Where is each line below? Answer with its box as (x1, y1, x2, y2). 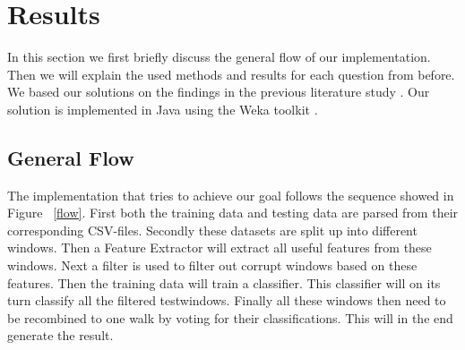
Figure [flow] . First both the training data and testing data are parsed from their (7, 203, 459, 222)
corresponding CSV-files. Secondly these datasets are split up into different (7, 220, 418, 239)
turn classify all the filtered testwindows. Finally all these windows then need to (7, 291, 446, 310)
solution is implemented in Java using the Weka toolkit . (7, 99, 318, 118)
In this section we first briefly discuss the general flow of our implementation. (7, 47, 431, 66)
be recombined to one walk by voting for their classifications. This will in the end (7, 308, 453, 327)
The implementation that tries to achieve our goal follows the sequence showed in (7, 185, 454, 204)
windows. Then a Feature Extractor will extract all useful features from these (7, 238, 432, 257)
